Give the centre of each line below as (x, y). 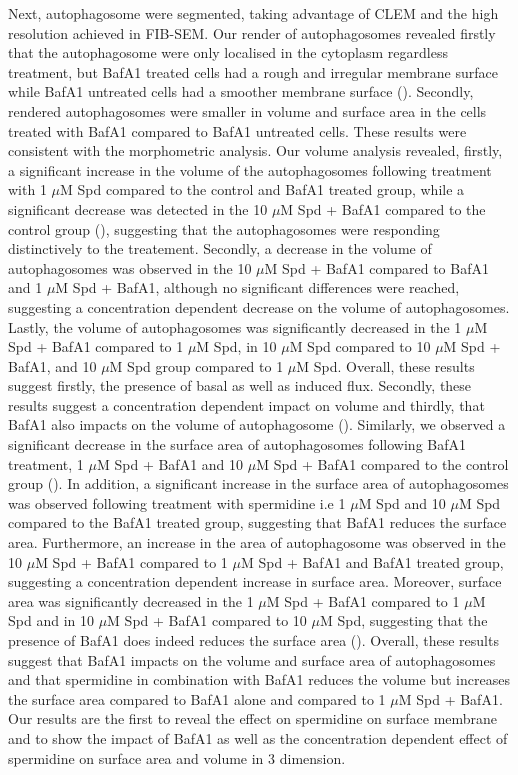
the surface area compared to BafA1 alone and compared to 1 (197, 698)
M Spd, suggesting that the (403, 620)
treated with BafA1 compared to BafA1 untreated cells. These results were (237, 130)
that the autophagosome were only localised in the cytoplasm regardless (228, 52)
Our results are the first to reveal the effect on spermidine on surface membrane (253, 718)
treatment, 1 (46, 463)
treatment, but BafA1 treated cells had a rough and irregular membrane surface (253, 71)
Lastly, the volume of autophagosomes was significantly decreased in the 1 (235, 326)
